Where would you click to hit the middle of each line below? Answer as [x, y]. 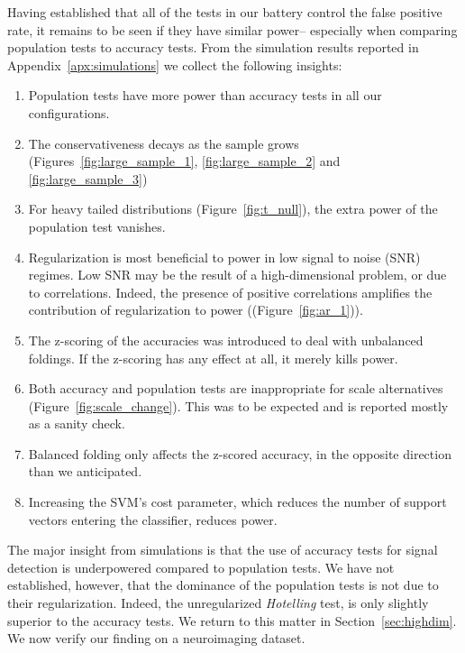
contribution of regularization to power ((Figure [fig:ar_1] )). [196, 310]
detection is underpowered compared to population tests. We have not [201, 567]
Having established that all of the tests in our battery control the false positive [225, 12]
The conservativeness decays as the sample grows [164, 143]
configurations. [69, 112]
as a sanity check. [77, 423]
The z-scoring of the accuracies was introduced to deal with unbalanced [226, 340]
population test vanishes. [97, 226]
